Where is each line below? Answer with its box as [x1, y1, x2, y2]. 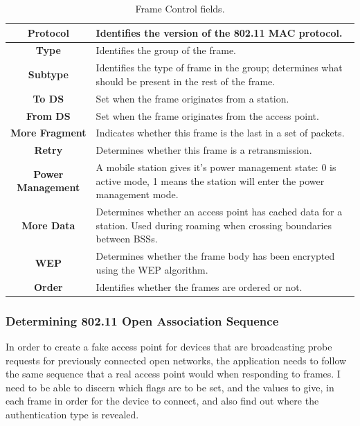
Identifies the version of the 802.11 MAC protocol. [96, 25, 343, 39]
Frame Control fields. [135, 1, 225, 15]
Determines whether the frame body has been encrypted [96, 249, 335, 263]
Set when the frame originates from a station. [96, 91, 289, 105]
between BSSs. [96, 231, 158, 246]
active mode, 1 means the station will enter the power [96, 173, 325, 188]
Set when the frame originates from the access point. [96, 108, 319, 123]
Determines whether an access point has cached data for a [96, 204, 343, 219]
